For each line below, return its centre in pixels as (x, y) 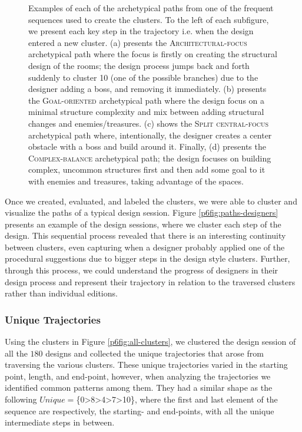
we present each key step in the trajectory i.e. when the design (141, 31)
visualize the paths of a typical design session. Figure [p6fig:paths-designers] (142, 212)
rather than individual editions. (61, 293)
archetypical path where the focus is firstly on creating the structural (153, 54)
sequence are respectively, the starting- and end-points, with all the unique (140, 410)
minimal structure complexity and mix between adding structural (146, 112)
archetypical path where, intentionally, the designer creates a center (150, 135)
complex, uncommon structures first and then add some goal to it (147, 169)
